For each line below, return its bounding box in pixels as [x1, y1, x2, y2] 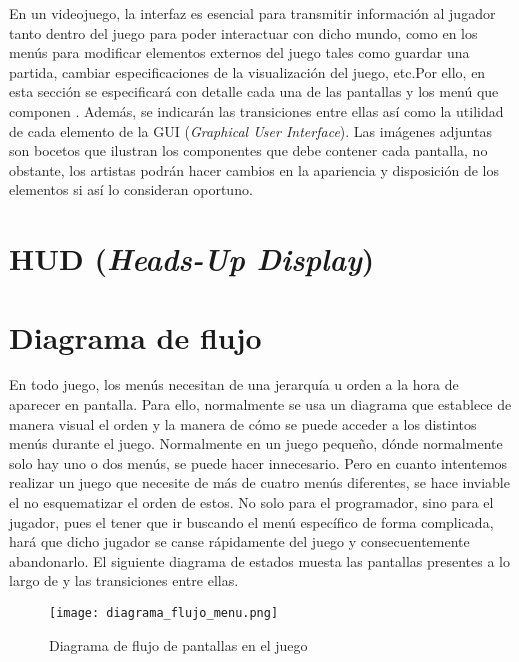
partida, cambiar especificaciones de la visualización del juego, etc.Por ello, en [9, 61, 486, 82]
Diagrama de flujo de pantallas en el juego [49, 634, 308, 655]
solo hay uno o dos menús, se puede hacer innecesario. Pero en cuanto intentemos [9, 452, 508, 473]
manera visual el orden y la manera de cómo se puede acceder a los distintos [9, 413, 477, 434]
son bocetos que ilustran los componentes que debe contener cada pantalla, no [9, 140, 488, 161]
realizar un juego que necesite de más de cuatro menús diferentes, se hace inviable [9, 472, 510, 493]
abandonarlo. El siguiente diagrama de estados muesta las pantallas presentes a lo [9, 550, 511, 571]
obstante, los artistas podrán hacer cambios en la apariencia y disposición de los [9, 159, 499, 180]
